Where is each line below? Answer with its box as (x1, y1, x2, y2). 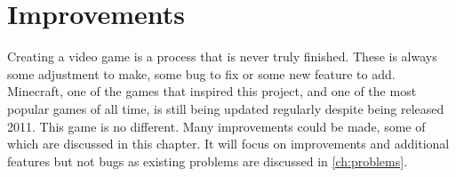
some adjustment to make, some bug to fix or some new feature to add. (7, 64, 396, 83)
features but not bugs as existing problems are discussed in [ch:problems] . (7, 151, 408, 170)
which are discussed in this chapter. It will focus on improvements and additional (7, 134, 450, 153)
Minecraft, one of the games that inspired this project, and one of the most (7, 82, 417, 101)
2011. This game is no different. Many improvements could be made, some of (7, 117, 426, 135)
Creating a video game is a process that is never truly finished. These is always (7, 47, 437, 66)
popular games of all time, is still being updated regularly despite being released (7, 99, 444, 117)
